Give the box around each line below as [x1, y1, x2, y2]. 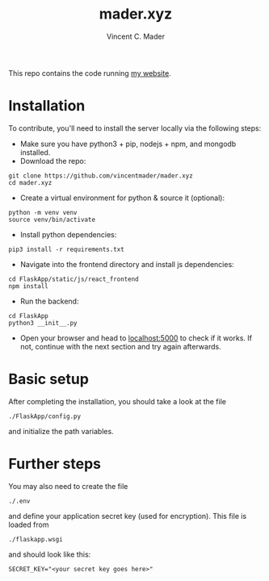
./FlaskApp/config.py [8, 412, 82, 420]
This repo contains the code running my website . [8, 68, 171, 77]
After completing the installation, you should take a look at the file [8, 396, 226, 406]
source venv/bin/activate [8, 215, 95, 224]
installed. [19, 147, 51, 157]
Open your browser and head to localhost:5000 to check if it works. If [19, 332, 253, 343]
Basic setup [8, 370, 89, 388]
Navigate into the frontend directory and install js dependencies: [19, 259, 234, 269]
